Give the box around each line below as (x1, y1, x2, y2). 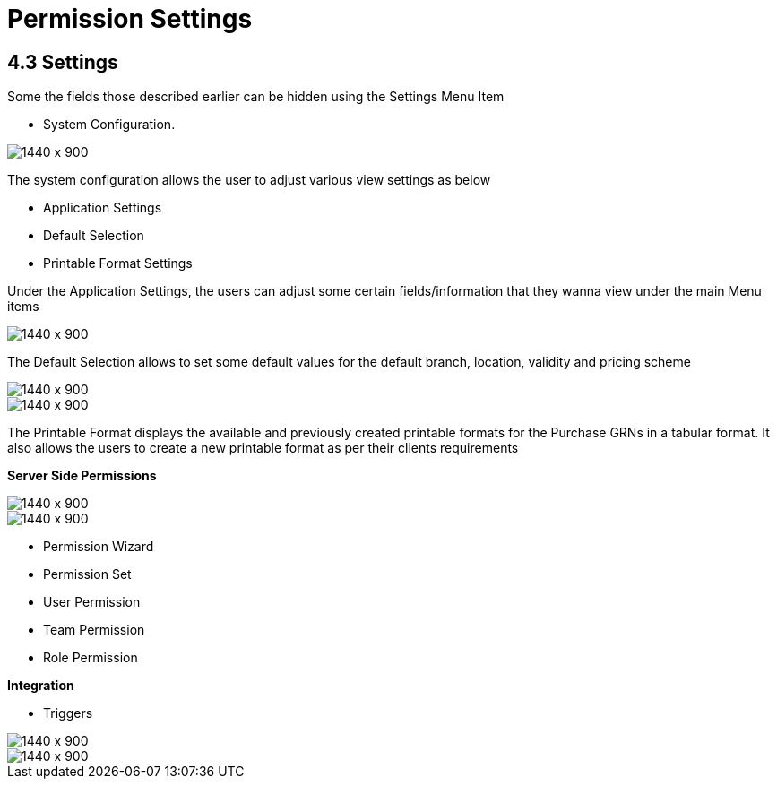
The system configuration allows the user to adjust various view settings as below (7, 172, 491, 188)
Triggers (43, 705, 93, 721)
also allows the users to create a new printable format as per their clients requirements (7, 440, 519, 456)
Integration (7, 678, 74, 694)
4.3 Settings (7, 50, 118, 73)
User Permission (43, 594, 141, 610)
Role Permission (43, 650, 138, 666)
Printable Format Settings (43, 255, 193, 272)
